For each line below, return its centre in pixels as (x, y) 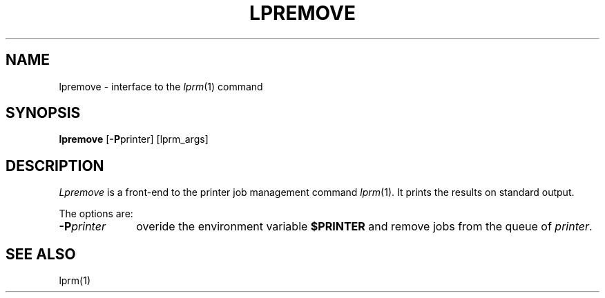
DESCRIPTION (55, 166)
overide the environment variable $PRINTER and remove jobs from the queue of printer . (364, 227)
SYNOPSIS (43, 113)
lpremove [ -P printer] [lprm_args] (134, 139)
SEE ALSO (41, 254)
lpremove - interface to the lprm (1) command (161, 86)
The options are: (96, 214)
